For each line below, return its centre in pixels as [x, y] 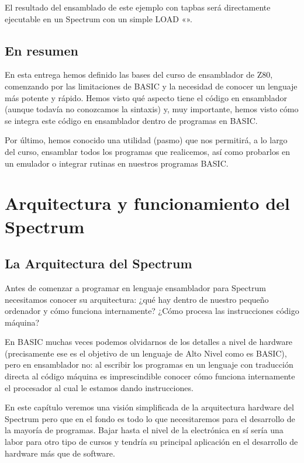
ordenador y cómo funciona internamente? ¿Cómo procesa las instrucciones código [152, 311]
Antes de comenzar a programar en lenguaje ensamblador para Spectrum [135, 287]
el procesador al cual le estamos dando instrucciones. [99, 387]
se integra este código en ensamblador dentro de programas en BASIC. [131, 120]
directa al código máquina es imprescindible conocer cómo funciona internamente [150, 376]
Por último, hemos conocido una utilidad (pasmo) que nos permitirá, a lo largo [146, 140]
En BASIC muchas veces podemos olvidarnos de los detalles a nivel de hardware [149, 342]
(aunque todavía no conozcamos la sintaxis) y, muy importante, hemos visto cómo [152, 109]
